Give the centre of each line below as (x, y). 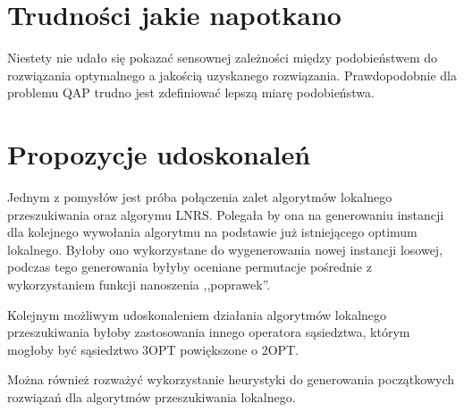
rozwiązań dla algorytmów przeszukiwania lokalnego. (152, 396)
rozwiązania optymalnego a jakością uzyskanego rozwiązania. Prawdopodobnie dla (232, 75)
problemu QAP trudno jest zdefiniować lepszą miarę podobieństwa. (191, 92)
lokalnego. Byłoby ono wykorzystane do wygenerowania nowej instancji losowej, (225, 249)
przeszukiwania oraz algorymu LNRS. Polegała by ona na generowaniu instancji (226, 214)
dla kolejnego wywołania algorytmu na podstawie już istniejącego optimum (212, 232)
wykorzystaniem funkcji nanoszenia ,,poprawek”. (139, 284)
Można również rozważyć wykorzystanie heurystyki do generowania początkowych (231, 379)
